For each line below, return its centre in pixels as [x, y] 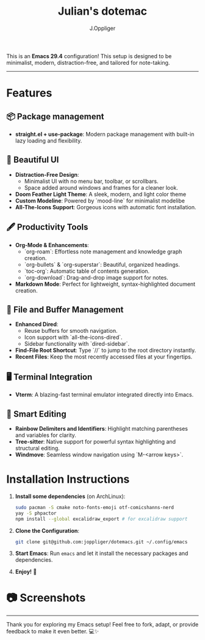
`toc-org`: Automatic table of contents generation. [87, 271]
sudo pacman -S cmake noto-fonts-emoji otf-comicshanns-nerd [95, 507]
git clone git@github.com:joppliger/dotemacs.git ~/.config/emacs [101, 542]
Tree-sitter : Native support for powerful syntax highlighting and [95, 441]
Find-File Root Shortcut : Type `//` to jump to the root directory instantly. [106, 351]
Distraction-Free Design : [47, 174]
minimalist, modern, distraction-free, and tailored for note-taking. [88, 62]
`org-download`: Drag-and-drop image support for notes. [96, 277]
